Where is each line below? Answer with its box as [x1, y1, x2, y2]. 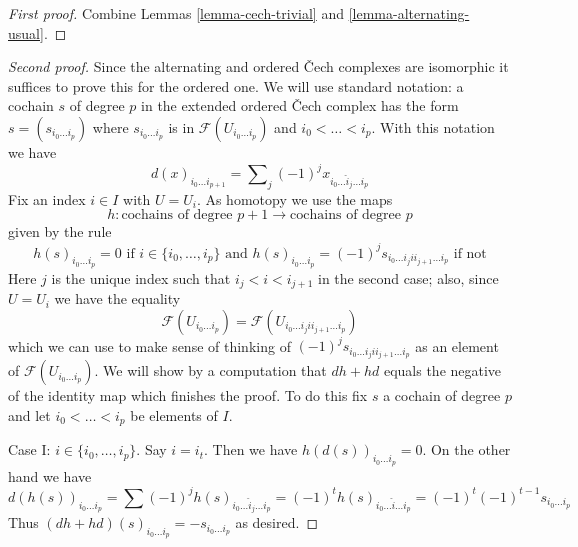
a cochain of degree [383, 385, 501, 406]
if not [453, 246, 487, 261]
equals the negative [383, 360, 502, 381]
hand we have [8, 465, 92, 486]
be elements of [130, 404, 218, 425]
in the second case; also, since [318, 267, 499, 288]
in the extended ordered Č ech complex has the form [141, 95, 459, 116]
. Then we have [204, 439, 298, 460]
